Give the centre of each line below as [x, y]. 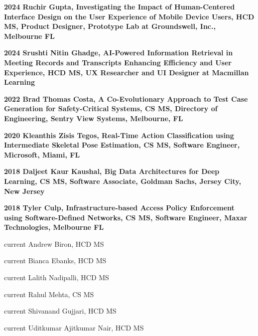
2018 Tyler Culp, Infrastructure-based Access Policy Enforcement [119, 208]
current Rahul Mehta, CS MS [49, 294]
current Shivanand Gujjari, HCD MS [60, 311]
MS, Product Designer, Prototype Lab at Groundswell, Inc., [110, 26]
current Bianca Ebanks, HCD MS [55, 260]
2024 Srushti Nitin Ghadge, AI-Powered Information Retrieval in [119, 53]
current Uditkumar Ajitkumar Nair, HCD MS [74, 327]
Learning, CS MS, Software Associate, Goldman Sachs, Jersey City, [123, 181]
